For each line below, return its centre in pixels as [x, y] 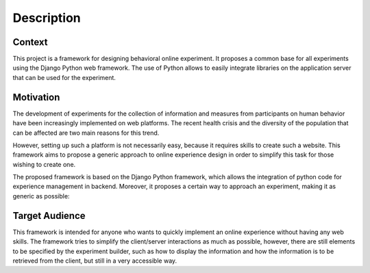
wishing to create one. [44, 164]
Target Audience [49, 216]
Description [47, 18]
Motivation [36, 97]
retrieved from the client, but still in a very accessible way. [95, 261]
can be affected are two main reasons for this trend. [86, 133]
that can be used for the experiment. [64, 77]
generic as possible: [41, 196]
